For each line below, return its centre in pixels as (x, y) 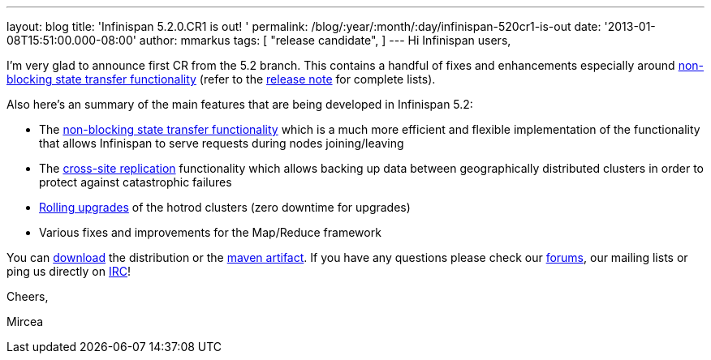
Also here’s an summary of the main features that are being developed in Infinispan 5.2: (240, 104)
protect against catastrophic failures (136, 182)
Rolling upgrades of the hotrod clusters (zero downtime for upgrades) (225, 207)
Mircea (25, 321)
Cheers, (28, 296)
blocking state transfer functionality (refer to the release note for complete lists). (221, 79)
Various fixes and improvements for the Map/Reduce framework (210, 232)
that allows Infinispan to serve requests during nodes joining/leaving (222, 143)
